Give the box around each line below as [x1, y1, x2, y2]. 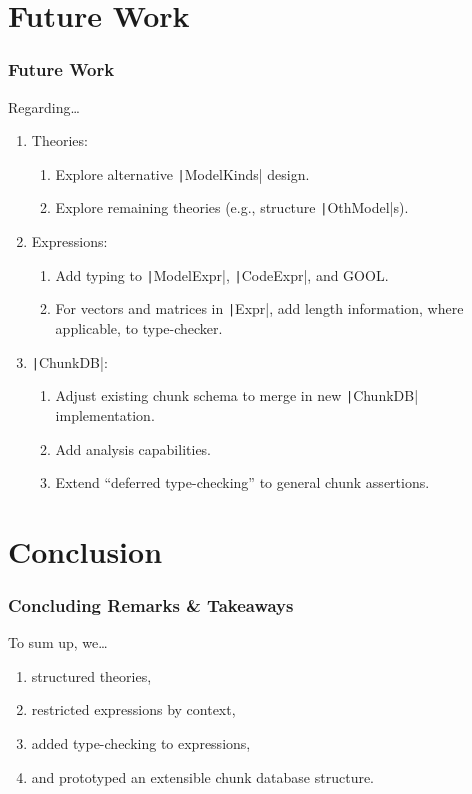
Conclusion [8, 530, 163, 571]
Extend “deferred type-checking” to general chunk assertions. [55, 472, 430, 493]
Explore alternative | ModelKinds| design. [55, 163, 310, 184]
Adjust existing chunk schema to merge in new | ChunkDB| [55, 385, 419, 406]
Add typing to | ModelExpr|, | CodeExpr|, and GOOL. [55, 264, 389, 285]
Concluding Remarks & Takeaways [8, 592, 294, 617]
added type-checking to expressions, [31, 733, 251, 754]
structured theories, [31, 665, 152, 686]
